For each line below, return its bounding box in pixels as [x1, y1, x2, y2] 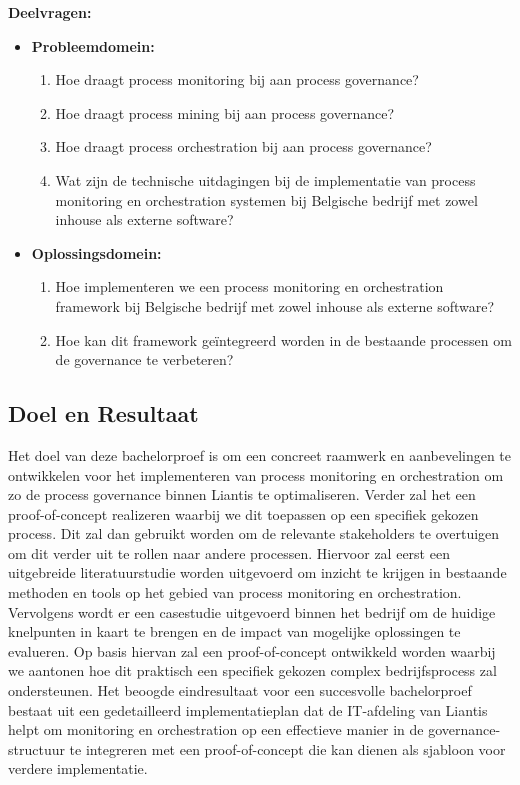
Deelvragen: [8, 2, 92, 22]
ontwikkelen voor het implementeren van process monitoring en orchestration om [8, 464, 504, 485]
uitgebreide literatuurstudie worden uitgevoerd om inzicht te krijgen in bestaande [8, 562, 507, 583]
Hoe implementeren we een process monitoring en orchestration [55, 276, 444, 297]
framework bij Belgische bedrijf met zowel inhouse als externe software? [55, 295, 495, 316]
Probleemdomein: [31, 35, 155, 56]
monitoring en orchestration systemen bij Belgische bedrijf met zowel [55, 189, 478, 210]
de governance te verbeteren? [55, 349, 234, 370]
